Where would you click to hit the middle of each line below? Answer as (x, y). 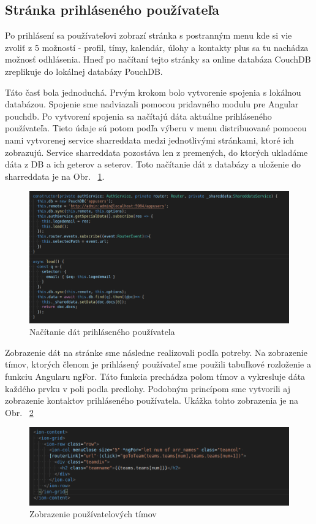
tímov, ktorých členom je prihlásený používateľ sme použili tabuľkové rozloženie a (158, 364)
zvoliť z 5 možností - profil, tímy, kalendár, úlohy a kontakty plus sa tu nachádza (157, 47)
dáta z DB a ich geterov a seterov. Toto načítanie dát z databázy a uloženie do (153, 164)
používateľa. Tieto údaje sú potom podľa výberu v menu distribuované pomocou (156, 128)
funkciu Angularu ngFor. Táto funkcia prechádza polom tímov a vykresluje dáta (155, 376)
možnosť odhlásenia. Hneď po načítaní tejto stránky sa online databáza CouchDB (158, 59)
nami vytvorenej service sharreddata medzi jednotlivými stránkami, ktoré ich (149, 140)
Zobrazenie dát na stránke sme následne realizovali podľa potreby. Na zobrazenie (156, 352)
